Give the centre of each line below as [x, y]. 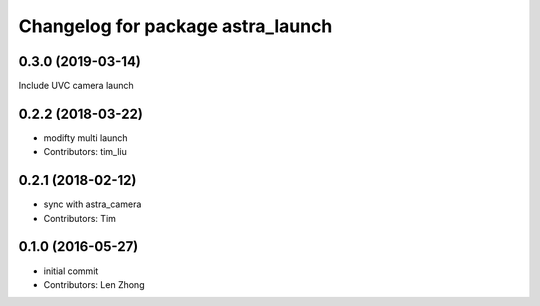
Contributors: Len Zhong [94, 284]
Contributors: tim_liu [85, 152]
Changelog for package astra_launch [175, 26]
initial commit [71, 271]
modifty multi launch [86, 137]
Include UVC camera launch [76, 86]
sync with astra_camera [92, 204]
